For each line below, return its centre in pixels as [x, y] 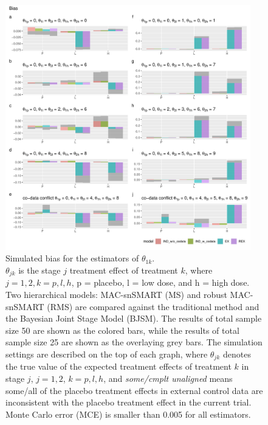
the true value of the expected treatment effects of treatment [119, 366]
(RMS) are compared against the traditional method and [153, 306]
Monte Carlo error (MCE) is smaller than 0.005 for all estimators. [128, 414]
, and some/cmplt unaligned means [168, 378]
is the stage [40, 270]
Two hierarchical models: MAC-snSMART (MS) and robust [116, 295]
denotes [237, 354]
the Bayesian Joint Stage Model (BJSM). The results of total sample [134, 318]
